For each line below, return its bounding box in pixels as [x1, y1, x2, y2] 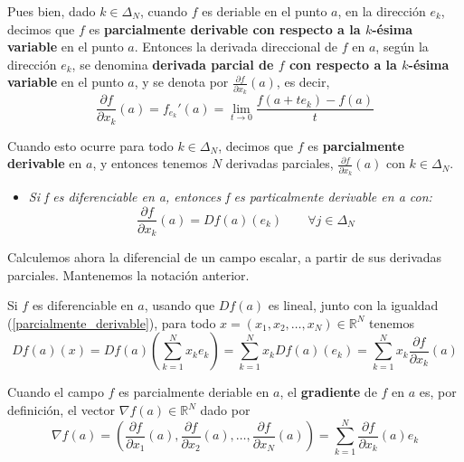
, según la [375, 37, 429, 56]
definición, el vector [7, 401, 116, 419]
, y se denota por [134, 72, 229, 91]
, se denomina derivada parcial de [71, 54, 274, 73]
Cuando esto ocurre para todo [7, 136, 174, 155]
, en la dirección [337, 2, 426, 20]
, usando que [144, 296, 215, 315]
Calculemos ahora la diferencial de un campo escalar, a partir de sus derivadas [7, 248, 442, 267]
